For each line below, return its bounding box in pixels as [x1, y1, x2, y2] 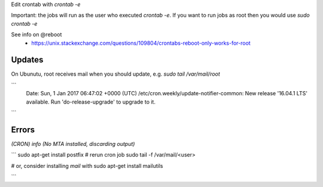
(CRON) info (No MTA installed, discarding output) [11, 140, 135, 147]
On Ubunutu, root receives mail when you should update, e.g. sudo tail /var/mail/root [11, 70, 221, 77]
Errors [11, 124, 35, 135]
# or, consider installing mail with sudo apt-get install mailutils [11, 162, 163, 169]
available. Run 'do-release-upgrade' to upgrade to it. [26, 98, 156, 105]
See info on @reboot [11, 31, 62, 38]
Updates [11, 55, 44, 65]
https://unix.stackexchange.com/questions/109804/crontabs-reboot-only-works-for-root [31, 39, 251, 46]
